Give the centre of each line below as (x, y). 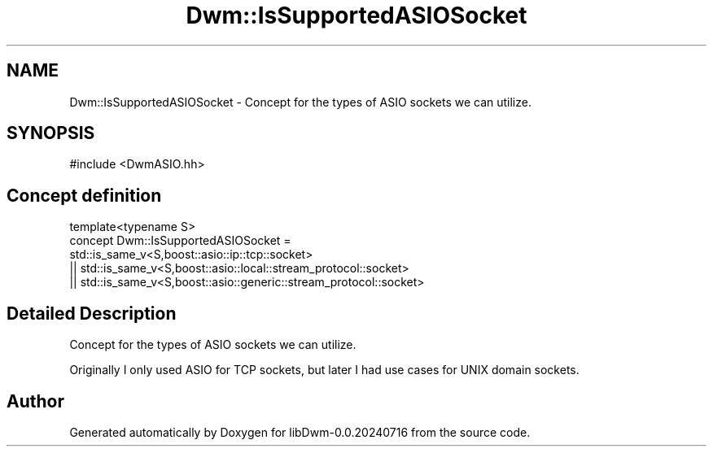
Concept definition (84, 195)
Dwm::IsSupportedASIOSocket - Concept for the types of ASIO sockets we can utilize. (300, 102)
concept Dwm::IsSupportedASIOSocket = (180, 241)
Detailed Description (92, 313)
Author (35, 401)
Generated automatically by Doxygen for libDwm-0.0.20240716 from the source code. (300, 432)
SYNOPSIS (51, 133)
